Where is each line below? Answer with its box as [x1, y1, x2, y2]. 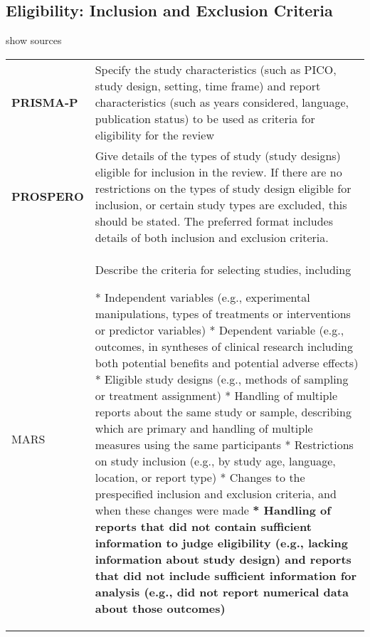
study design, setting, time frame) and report [95, 77, 321, 94]
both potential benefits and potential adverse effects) [95, 354, 359, 371]
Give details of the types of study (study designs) [95, 147, 341, 164]
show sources [6, 33, 62, 48]
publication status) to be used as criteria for [95, 110, 315, 127]
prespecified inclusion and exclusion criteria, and [95, 485, 337, 502]
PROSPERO [11, 188, 84, 205]
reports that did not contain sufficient [95, 517, 312, 535]
